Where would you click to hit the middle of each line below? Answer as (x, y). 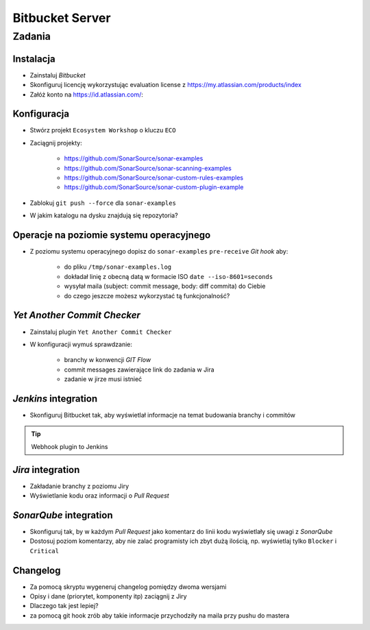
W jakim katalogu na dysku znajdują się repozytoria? (104, 215)
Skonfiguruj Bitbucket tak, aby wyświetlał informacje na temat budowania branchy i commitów (163, 415)
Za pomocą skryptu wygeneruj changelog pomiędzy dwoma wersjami (128, 587)
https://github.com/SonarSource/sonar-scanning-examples (148, 168)
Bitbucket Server (62, 18)
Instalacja (34, 59)
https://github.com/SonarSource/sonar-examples (134, 158)
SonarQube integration (63, 515)
